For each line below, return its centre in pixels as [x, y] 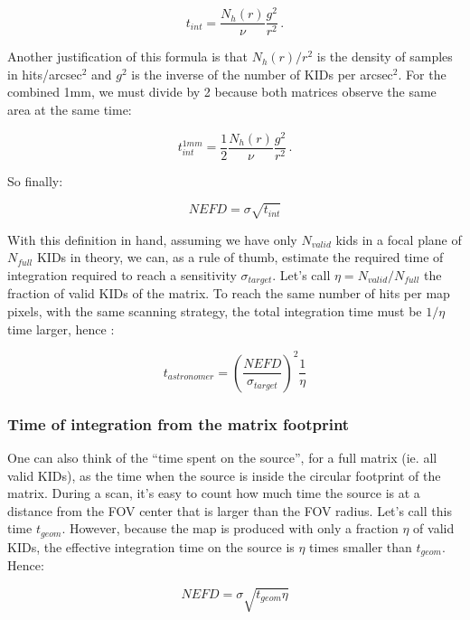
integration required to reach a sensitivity [122, 274]
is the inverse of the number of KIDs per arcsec [262, 74]
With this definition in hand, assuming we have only [152, 239]
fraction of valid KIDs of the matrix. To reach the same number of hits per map [229, 293]
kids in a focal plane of [399, 239]
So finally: [35, 180]
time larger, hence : [61, 329]
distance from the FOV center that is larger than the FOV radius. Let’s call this [230, 510]
